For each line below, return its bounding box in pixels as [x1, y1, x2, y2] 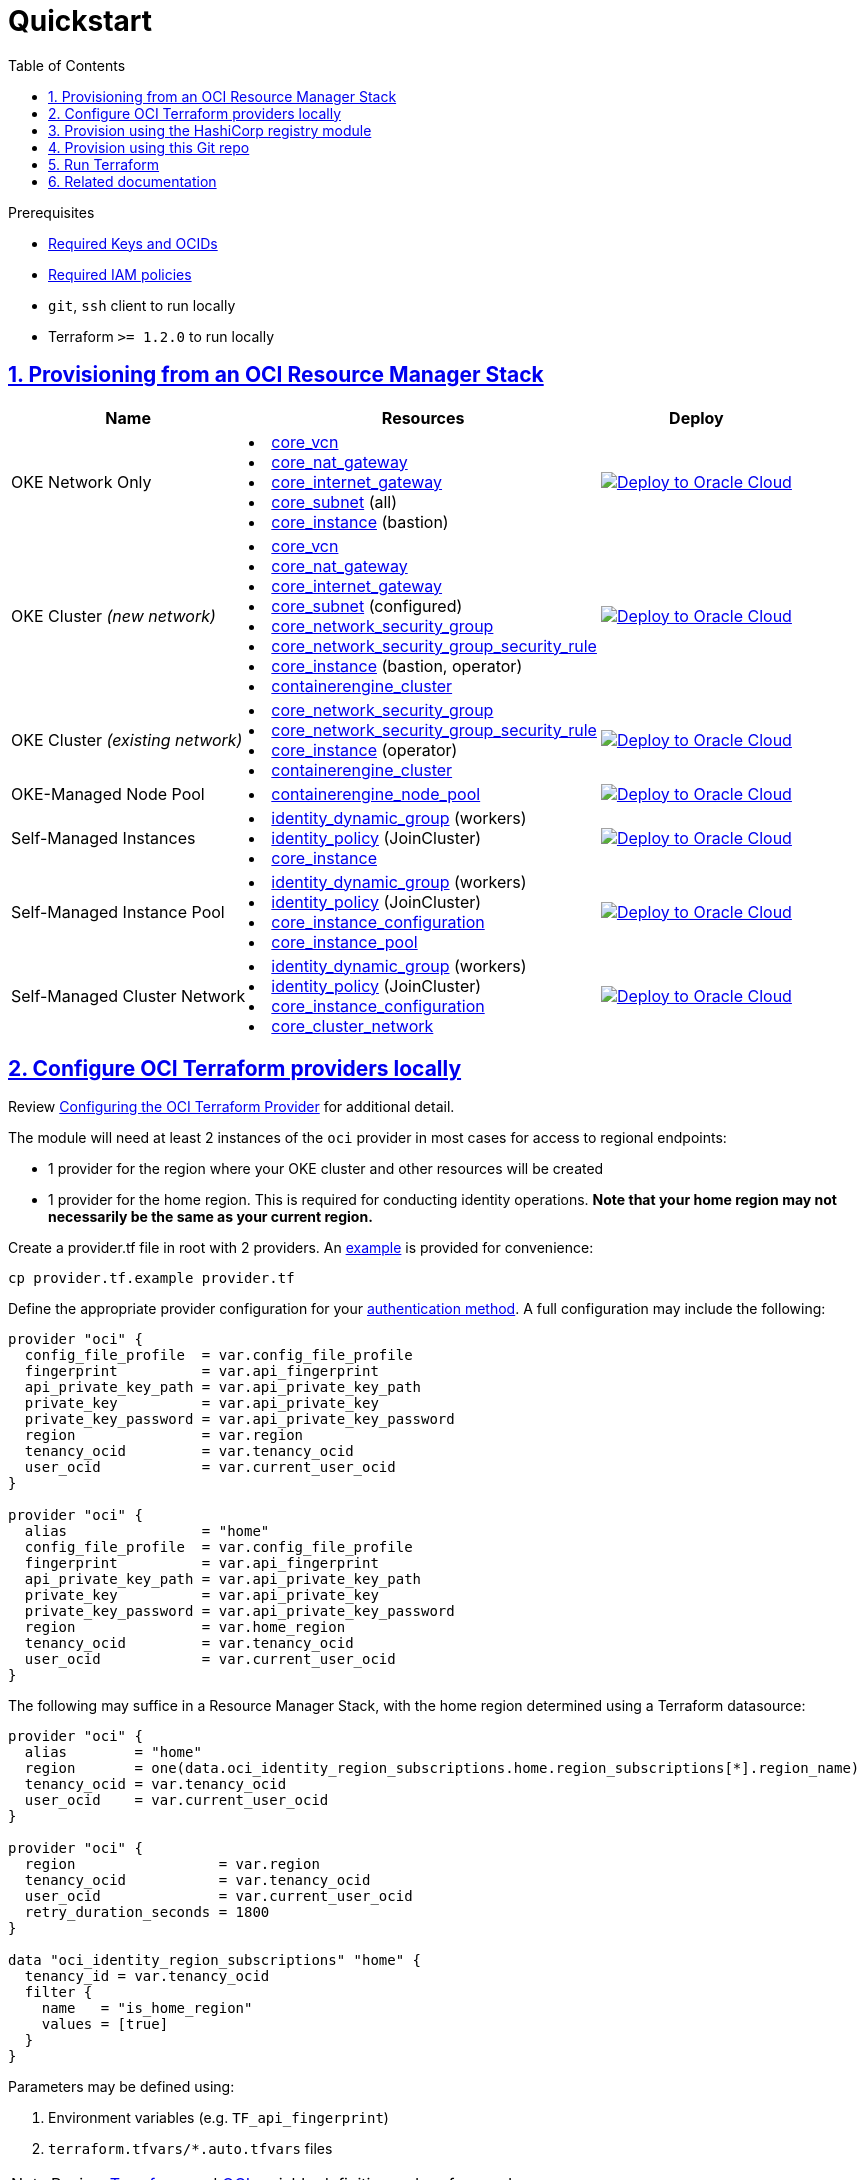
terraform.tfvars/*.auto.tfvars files [48, 2140, 333, 2158]
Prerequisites [8, 203, 95, 221]
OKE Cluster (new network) [11, 605, 216, 626]
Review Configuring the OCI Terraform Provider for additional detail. [8, 1098, 455, 1116]
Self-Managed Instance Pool [11, 901, 225, 922]
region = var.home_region [24, 1619, 346, 1636]
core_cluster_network [271, 1015, 434, 1036]
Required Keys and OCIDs [48, 234, 218, 252]
